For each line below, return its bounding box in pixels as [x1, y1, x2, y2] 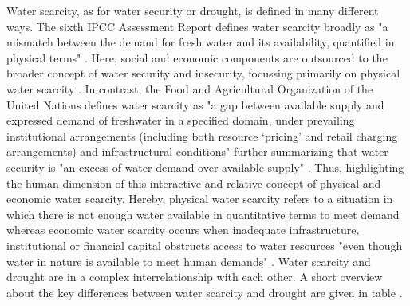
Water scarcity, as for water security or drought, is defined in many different [6, 2, 379, 18]
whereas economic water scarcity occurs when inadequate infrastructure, [6, 221, 360, 238]
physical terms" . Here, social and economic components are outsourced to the [6, 49, 388, 66]
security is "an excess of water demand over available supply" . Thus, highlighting [6, 158, 404, 175]
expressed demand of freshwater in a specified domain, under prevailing [6, 112, 355, 129]
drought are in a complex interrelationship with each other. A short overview [6, 268, 383, 285]
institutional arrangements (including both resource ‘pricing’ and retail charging [6, 127, 398, 144]
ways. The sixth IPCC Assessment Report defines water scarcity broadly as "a [6, 18, 388, 34]
